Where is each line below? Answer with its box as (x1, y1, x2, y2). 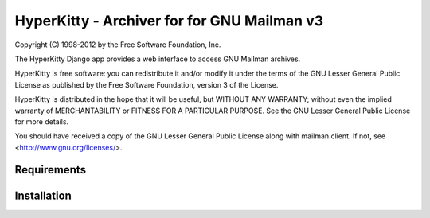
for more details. (14, 116, 69, 127)
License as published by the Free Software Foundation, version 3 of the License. (14, 80, 279, 89)
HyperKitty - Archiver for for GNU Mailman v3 (14, 12, 324, 29)
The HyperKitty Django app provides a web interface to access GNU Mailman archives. (14, 54, 301, 64)
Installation (14, 189, 72, 202)
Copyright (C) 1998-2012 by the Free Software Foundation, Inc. (14, 40, 221, 49)
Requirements (14, 163, 87, 177)
